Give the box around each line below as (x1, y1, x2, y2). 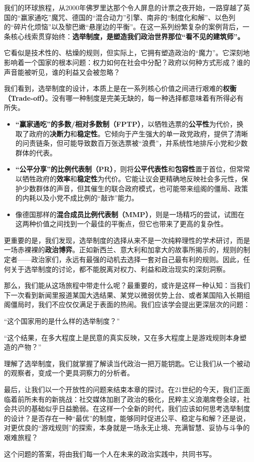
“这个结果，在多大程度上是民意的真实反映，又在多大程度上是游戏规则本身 (4, 332, 240, 342)
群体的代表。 (15, 147, 57, 157)
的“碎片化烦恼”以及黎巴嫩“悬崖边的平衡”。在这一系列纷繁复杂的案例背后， (4, 22, 243, 32)
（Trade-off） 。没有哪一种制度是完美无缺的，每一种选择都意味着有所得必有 (4, 92, 244, 103)
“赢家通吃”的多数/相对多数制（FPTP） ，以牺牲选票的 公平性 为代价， (15, 118, 237, 129)
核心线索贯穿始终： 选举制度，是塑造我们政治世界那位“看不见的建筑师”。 (10, 31, 244, 41)
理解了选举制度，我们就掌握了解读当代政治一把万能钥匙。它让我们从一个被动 (4, 358, 250, 368)
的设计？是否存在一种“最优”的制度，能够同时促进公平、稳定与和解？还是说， (4, 413, 250, 423)
